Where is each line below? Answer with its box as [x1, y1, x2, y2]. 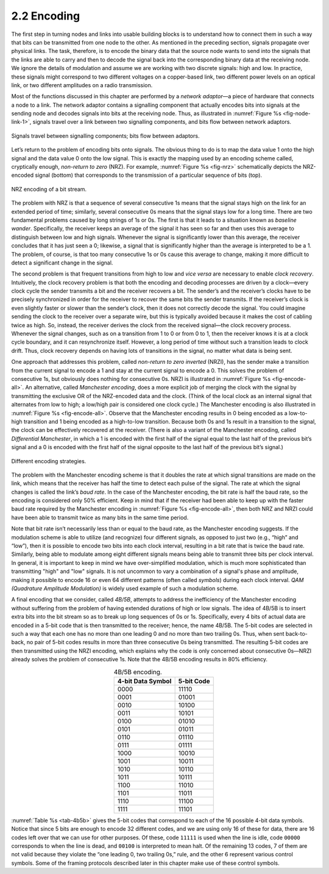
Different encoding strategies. [11, 457, 87, 464]
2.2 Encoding [11, 9, 80, 23]
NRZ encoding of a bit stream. [11, 185, 87, 193]
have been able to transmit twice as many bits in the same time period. [11, 514, 189, 521]
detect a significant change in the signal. [11, 259, 113, 266]
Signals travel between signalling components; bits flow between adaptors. [11, 132, 200, 140]
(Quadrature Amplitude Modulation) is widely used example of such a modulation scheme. [11, 584, 239, 592]
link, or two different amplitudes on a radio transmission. [11, 81, 153, 88]
